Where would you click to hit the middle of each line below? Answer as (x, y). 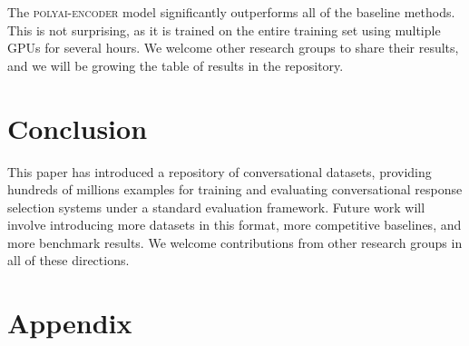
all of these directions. (68, 260)
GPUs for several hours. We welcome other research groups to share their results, (233, 48)
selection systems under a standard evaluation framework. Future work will (216, 207)
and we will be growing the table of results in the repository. (176, 65)
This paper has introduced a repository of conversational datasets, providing (220, 171)
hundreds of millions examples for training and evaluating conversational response (235, 189)
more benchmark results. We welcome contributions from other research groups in (235, 242)
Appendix (70, 323)
